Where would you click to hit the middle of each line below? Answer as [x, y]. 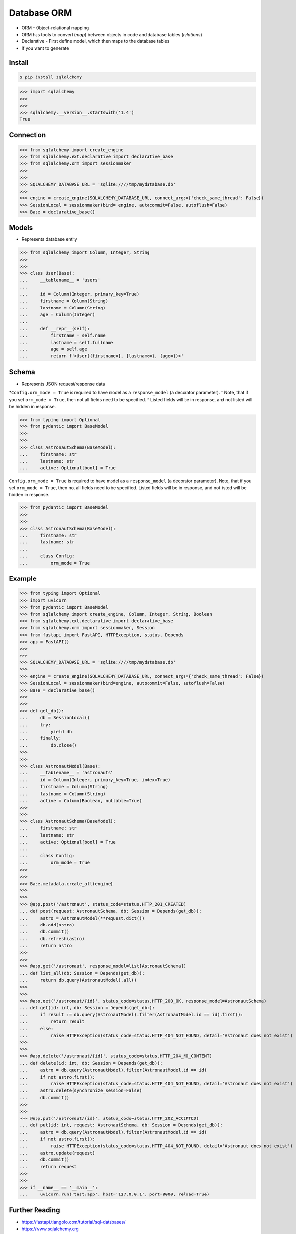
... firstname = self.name [62, 335]
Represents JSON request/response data [63, 384]
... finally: [40, 738]
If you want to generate [45, 48]
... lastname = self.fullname [66, 342]
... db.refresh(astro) [52, 939]
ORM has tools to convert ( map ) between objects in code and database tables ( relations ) [112, 34]
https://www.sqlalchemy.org [50, 1229]
